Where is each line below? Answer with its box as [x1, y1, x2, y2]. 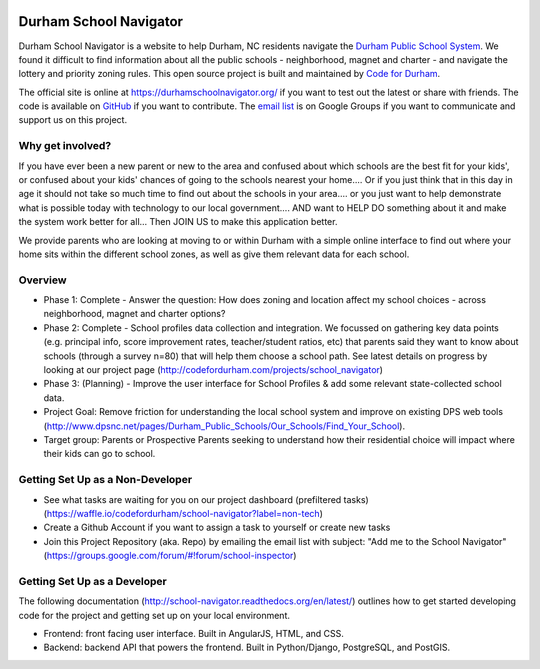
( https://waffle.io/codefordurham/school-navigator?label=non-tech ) [43, 507, 324, 519]
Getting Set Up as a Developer [18, 574, 167, 588]
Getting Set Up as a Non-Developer [18, 473, 193, 487]
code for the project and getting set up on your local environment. [18, 609, 290, 621]
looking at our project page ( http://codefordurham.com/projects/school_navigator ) [43, 364, 384, 376]
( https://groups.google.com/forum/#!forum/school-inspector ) [43, 550, 297, 562]
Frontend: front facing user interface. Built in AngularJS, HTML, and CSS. [43, 628, 344, 640]
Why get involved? [18, 139, 112, 153]
